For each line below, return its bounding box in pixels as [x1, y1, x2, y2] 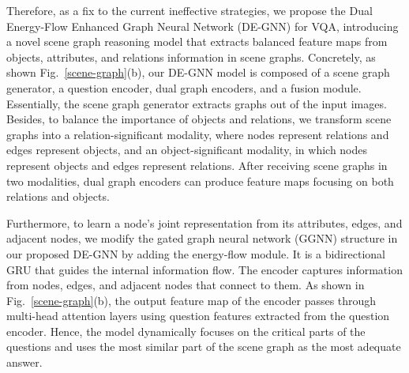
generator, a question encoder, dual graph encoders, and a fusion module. [6, 79, 362, 96]
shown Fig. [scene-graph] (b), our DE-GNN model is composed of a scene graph [6, 64, 390, 81]
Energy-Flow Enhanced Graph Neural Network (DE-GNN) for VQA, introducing [6, 17, 399, 34]
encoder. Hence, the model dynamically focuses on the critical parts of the [6, 322, 366, 339]
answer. [6, 354, 43, 371]
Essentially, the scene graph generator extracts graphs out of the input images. [6, 95, 387, 111]
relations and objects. [6, 188, 110, 205]
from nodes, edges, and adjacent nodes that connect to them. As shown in [6, 277, 365, 293]
